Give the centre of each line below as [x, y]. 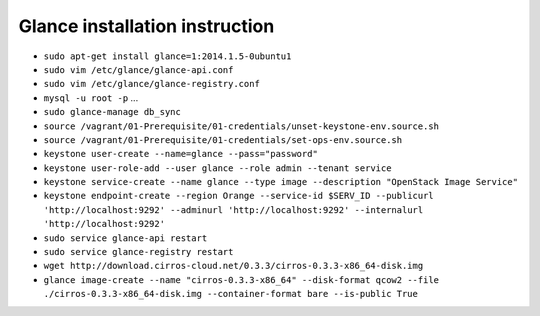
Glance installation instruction [146, 26]
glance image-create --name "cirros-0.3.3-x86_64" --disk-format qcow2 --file [241, 279]
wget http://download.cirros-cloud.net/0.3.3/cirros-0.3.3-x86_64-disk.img [233, 266]
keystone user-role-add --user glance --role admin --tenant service [217, 168]
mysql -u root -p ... [91, 97]
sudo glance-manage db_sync [112, 112]
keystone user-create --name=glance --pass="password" [181, 154]
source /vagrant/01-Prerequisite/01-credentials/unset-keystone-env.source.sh [241, 126]
